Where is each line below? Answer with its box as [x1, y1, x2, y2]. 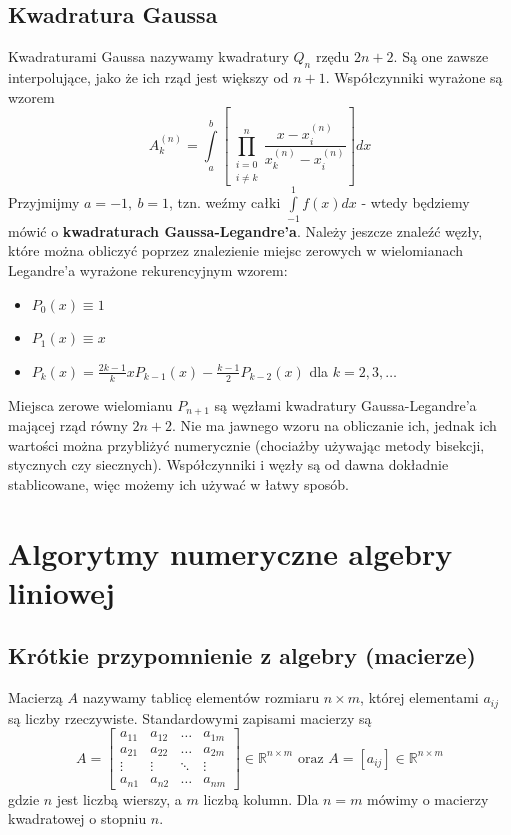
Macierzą [8, 687, 63, 708]
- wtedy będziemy [361, 191, 470, 212]
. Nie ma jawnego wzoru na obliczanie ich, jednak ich [172, 415, 497, 436]
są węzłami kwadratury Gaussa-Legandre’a [214, 394, 477, 415]
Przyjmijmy [8, 191, 80, 212]
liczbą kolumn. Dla [203, 788, 319, 809]
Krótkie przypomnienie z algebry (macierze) [8, 640, 476, 671]
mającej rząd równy [8, 415, 128, 436]
